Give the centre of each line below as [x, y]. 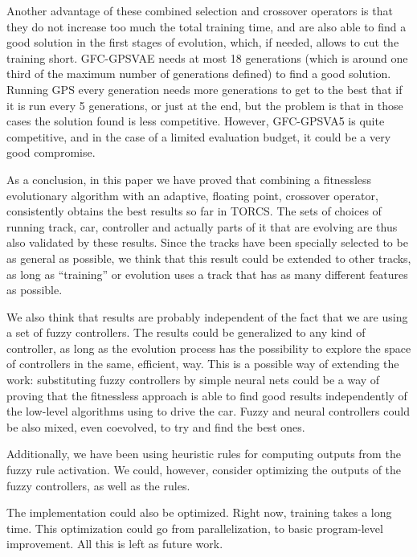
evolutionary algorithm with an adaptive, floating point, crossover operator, [192, 195]
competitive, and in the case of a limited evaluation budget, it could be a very [199, 136]
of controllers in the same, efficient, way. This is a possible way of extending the [203, 364]
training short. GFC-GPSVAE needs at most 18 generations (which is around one [207, 57]
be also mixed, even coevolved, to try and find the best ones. [156, 426]
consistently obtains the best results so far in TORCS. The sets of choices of [194, 211]
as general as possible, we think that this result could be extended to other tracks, [209, 258]
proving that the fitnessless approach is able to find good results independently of [207, 395]
